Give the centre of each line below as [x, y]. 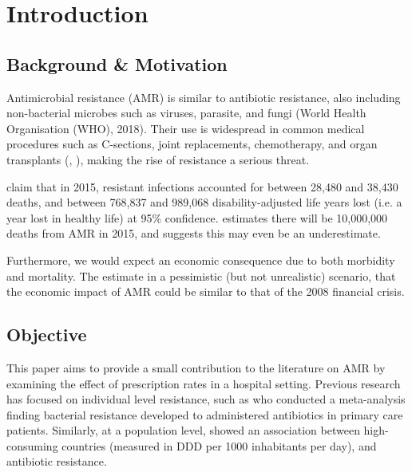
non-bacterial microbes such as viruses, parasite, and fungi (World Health [186, 113]
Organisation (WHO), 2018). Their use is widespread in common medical [186, 128]
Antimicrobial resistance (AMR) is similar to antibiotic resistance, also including [204, 97]
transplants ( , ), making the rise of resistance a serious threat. [158, 159]
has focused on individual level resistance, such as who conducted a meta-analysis [206, 399]
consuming [32, 445]
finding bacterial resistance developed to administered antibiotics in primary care [205, 414]
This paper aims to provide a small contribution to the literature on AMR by [196, 367]
